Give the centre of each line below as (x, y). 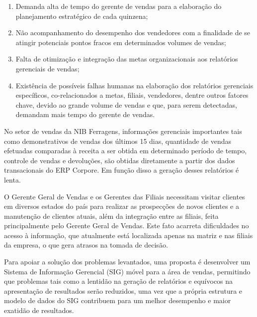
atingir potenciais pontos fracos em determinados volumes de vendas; (121, 42)
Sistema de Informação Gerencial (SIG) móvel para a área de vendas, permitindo (127, 271)
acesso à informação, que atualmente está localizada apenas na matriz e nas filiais (128, 235)
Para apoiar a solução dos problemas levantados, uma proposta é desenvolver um (127, 262)
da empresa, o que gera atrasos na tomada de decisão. (86, 245)
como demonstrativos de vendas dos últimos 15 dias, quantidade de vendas (118, 141)
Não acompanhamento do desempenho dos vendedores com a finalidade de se (133, 32)
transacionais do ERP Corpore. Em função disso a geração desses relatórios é (122, 170)
